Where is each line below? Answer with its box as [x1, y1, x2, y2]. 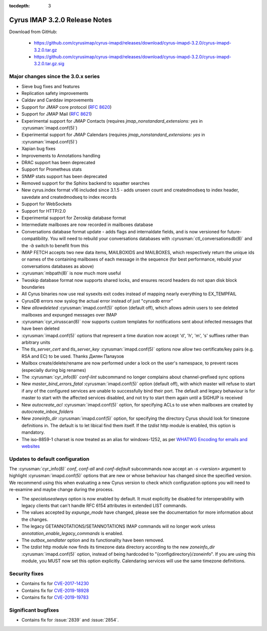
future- [227, 228, 242, 234]
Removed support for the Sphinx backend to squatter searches [21, 180, 150, 186]
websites [21, 443, 40, 449]
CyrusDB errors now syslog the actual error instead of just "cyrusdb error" [21, 298, 173, 304]
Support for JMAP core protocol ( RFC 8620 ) [21, 104, 112, 110]
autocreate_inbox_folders [21, 408, 74, 414]
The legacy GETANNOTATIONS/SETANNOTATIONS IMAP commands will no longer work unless [21, 523, 216, 529]
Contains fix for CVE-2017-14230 [21, 581, 89, 586]
